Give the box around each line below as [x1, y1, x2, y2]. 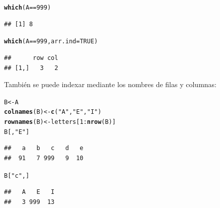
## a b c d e [4, 145, 84, 152]
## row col [4, 54, 58, 61]
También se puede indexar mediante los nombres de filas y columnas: [4, 79, 216, 90]
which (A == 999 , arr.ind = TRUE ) [4, 38, 98, 45]
